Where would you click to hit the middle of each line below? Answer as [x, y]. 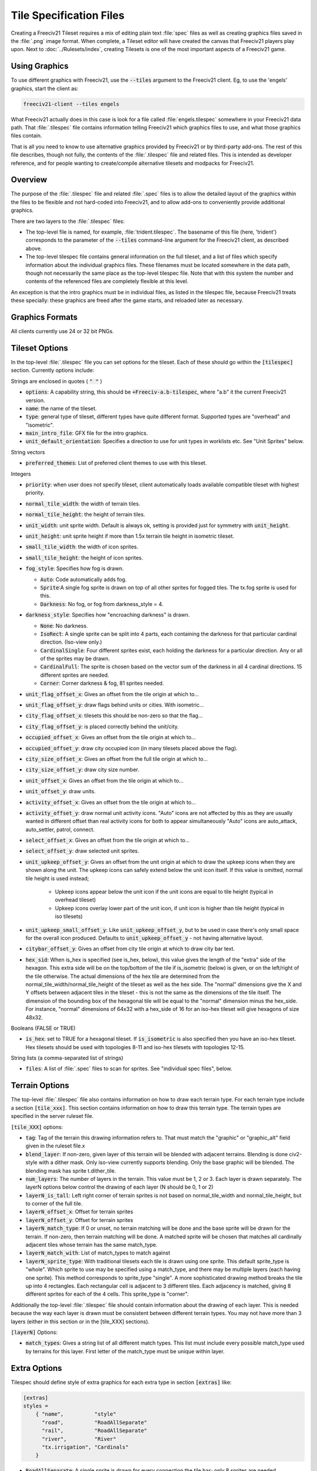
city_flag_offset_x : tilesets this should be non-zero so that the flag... [114, 715]
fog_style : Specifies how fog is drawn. [75, 568]
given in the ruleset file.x [55, 1146]
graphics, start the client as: [45, 88]
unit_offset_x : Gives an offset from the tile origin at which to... [104, 780]
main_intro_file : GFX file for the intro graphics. [87, 433]
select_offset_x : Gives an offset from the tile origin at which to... [108, 840]
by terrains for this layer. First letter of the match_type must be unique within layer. [125, 1351]
